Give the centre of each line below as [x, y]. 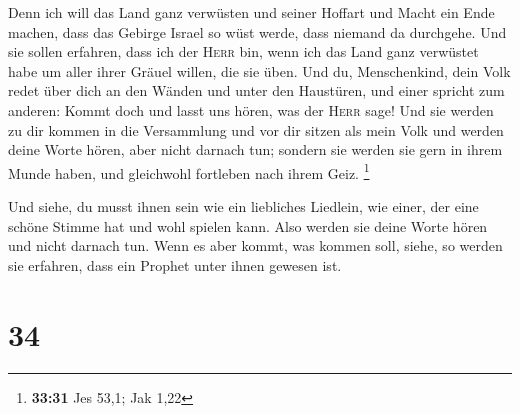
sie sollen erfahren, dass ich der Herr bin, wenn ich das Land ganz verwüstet [243, 51]
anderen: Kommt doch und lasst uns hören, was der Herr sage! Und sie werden [251, 109]
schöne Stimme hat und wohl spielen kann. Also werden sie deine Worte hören [248, 225]
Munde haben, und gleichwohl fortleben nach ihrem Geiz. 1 [189, 171]
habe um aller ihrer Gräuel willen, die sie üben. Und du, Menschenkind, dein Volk [259, 70]
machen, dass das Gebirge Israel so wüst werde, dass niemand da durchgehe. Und [257, 31]
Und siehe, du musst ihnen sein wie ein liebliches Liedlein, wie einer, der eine [243, 206]
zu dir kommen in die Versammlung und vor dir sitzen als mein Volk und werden [256, 129]
